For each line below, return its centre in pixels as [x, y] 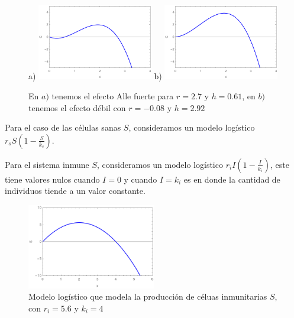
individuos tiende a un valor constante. [75, 191]
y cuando [140, 179]
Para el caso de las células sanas [63, 127]
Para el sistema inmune [47, 164]
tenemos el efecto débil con [77, 107]
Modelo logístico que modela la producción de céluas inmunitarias [148, 296]
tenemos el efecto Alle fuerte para [113, 96]
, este [280, 164]
